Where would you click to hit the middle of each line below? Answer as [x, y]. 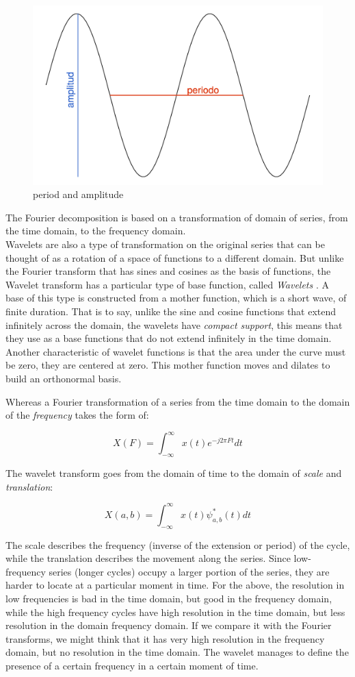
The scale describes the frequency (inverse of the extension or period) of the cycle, [178, 544]
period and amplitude [78, 194]
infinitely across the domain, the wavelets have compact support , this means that [174, 324]
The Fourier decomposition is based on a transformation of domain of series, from [177, 217]
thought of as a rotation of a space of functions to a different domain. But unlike [175, 257]
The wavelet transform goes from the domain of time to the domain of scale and [174, 473]
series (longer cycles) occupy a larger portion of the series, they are [189, 571]
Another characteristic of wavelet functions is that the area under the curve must [176, 351]
